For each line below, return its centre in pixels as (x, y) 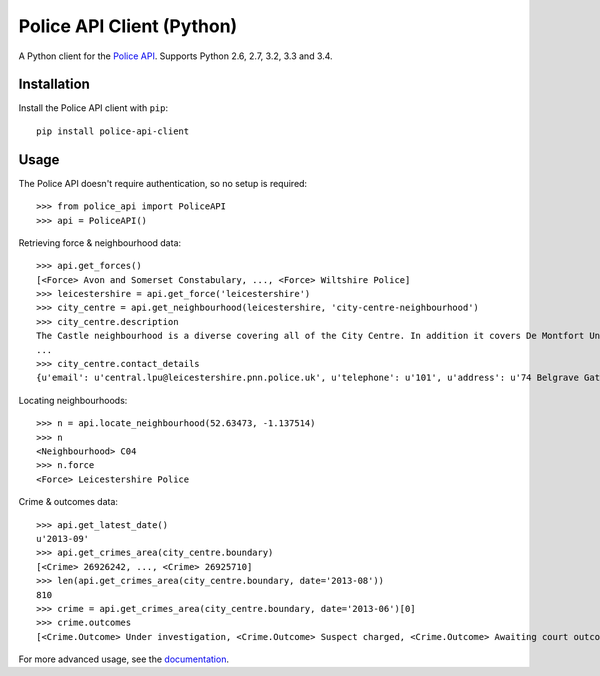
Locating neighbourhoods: (73, 400)
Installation (54, 84)
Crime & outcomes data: (68, 502)
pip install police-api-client (113, 131)
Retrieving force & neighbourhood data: (100, 242)
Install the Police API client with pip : (93, 108)
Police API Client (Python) (128, 26)
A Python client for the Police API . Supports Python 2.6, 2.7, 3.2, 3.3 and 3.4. (176, 56)
